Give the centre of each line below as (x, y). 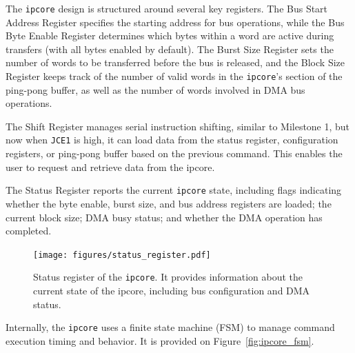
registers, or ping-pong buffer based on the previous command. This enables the (174, 153)
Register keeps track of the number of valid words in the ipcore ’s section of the (174, 76)
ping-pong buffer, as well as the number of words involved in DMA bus (155, 89)
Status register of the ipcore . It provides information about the (168, 277)
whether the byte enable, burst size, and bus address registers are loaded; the (169, 203)
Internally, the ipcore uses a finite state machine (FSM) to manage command (170, 327)
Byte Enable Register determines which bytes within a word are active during (170, 36)
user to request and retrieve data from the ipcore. (110, 167)
